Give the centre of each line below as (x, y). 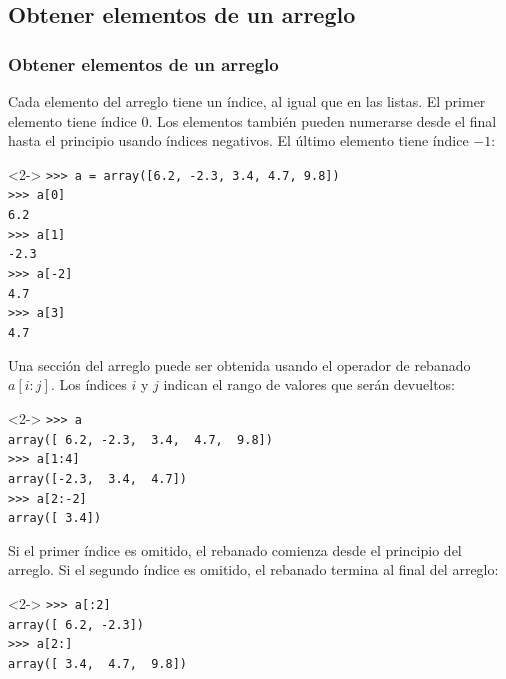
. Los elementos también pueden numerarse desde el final (322, 120)
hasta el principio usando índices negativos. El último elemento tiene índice (238, 140)
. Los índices (88, 384)
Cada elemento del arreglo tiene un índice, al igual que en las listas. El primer (247, 101)
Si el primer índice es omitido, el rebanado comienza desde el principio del (235, 549)
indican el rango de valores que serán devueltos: (309, 384)
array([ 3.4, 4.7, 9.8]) (97, 663)
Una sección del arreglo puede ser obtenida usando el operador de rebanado (239, 364)
